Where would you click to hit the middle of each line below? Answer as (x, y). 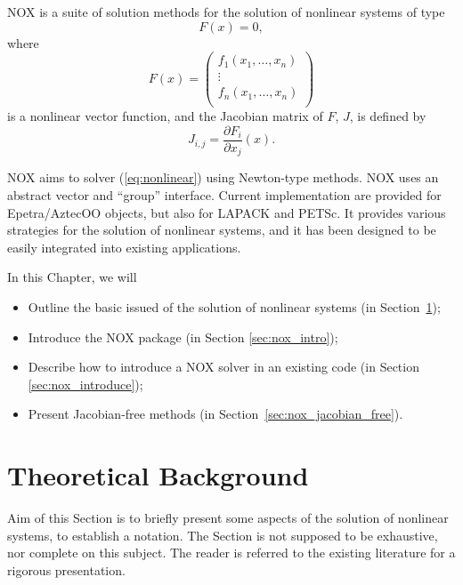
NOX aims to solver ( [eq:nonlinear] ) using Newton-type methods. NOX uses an (223, 177)
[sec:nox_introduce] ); (85, 384)
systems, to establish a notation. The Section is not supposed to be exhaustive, (223, 535)
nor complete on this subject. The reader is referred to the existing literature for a (231, 553)
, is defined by (388, 116)
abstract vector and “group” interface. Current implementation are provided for (224, 195)
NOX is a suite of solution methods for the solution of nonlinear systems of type (226, 12)
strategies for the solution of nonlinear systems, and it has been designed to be (222, 230)
